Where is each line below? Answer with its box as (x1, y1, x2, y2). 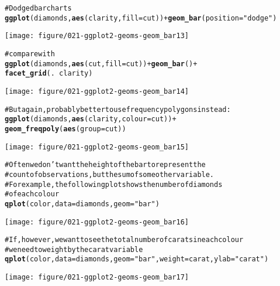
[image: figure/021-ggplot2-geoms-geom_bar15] (5, 142, 189, 151)
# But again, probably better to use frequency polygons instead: (5, 105, 231, 114)
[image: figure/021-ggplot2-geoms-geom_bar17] (5, 273, 189, 282)
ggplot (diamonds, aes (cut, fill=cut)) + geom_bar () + (5, 59, 198, 68)
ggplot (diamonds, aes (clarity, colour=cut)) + (5, 115, 177, 124)
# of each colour (5, 190, 60, 199)
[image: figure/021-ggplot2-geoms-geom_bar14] (5, 87, 189, 96)
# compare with (5, 49, 55, 58)
